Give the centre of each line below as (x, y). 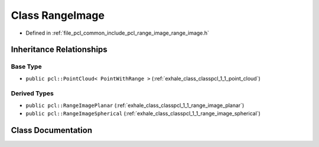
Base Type (26, 66)
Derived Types (32, 93)
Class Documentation (52, 130)
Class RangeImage (58, 15)
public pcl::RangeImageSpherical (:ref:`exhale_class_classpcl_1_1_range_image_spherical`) (143, 113)
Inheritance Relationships (59, 50)
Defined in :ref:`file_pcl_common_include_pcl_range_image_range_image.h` (118, 33)
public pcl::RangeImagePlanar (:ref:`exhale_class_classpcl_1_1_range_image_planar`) (135, 105)
